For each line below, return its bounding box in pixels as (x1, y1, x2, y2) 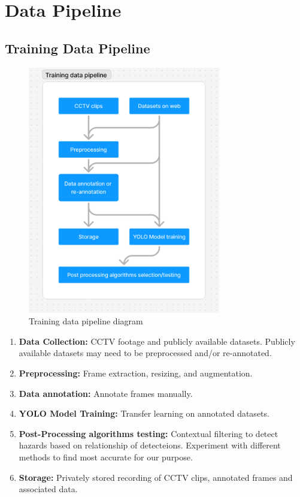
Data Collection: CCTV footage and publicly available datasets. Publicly (19, 335, 295, 347)
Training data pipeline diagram (29, 315, 143, 327)
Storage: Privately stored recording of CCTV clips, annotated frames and (19, 471, 293, 483)
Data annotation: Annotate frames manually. (19, 387, 193, 399)
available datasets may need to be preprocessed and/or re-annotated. (19, 347, 272, 359)
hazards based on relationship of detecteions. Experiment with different (19, 439, 281, 451)
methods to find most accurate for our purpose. (19, 451, 193, 463)
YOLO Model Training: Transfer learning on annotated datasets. (19, 407, 269, 420)
